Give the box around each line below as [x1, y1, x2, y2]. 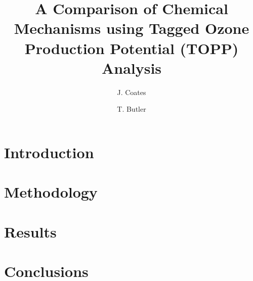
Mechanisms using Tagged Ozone [14, 18, 249, 38]
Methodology [4, 181, 98, 202]
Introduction [4, 142, 94, 162]
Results [4, 221, 57, 242]
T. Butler [117, 104, 146, 114]
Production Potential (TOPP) [24, 37, 239, 58]
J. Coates [117, 86, 146, 97]
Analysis [101, 57, 162, 78]
